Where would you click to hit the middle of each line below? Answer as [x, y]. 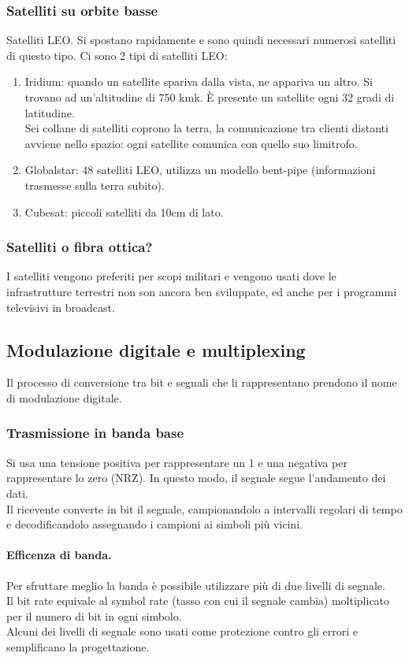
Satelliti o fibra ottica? [80, 247]
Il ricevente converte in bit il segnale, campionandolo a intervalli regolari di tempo [204, 508]
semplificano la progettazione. [78, 646]
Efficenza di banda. [59, 555]
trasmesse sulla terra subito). [95, 185]
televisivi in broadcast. [61, 307]
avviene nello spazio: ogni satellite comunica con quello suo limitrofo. [191, 143]
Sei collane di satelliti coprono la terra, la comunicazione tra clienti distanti [206, 128]
